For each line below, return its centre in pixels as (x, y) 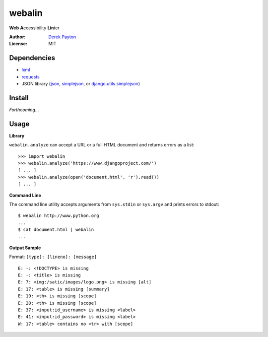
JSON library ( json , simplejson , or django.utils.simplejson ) (81, 84)
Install (19, 98)
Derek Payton (62, 37)
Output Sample (25, 248)
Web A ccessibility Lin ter (34, 28)
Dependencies (32, 58)
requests (31, 76)
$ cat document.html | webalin (56, 230)
